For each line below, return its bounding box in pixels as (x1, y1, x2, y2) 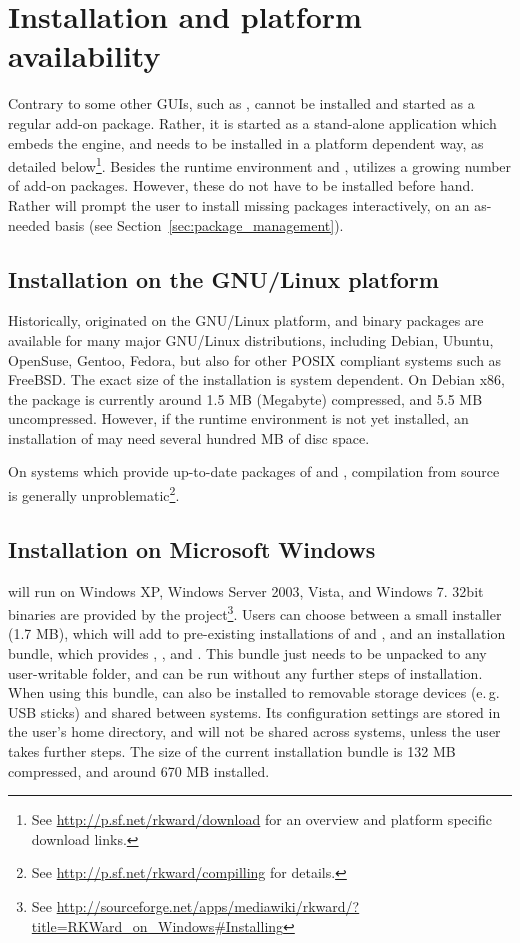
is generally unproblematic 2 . (8, 482, 180, 505)
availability (8, 35, 161, 76)
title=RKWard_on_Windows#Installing (31, 915, 284, 936)
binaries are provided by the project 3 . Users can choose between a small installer (8, 601, 502, 624)
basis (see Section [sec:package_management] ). (54, 214, 344, 235)
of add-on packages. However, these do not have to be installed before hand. (8, 175, 475, 196)
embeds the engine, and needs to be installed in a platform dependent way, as (8, 132, 484, 153)
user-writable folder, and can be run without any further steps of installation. (8, 662, 483, 683)
